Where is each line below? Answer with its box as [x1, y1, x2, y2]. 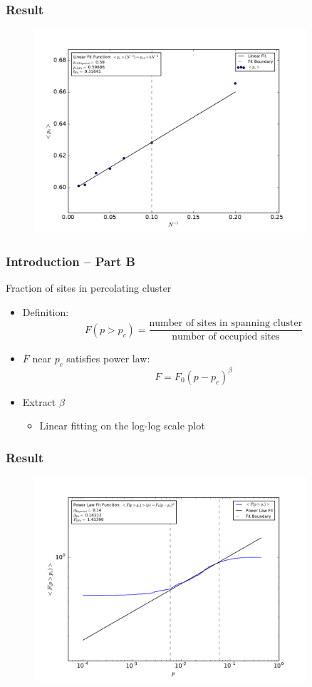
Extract [22, 394, 56, 409]
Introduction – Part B [6, 252, 135, 270]
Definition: [22, 304, 69, 319]
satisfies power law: [66, 351, 150, 366]
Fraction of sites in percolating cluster [6, 280, 172, 295]
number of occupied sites [172, 332, 280, 342]
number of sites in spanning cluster [149, 318, 303, 329]
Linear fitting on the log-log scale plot [39, 418, 205, 433]
